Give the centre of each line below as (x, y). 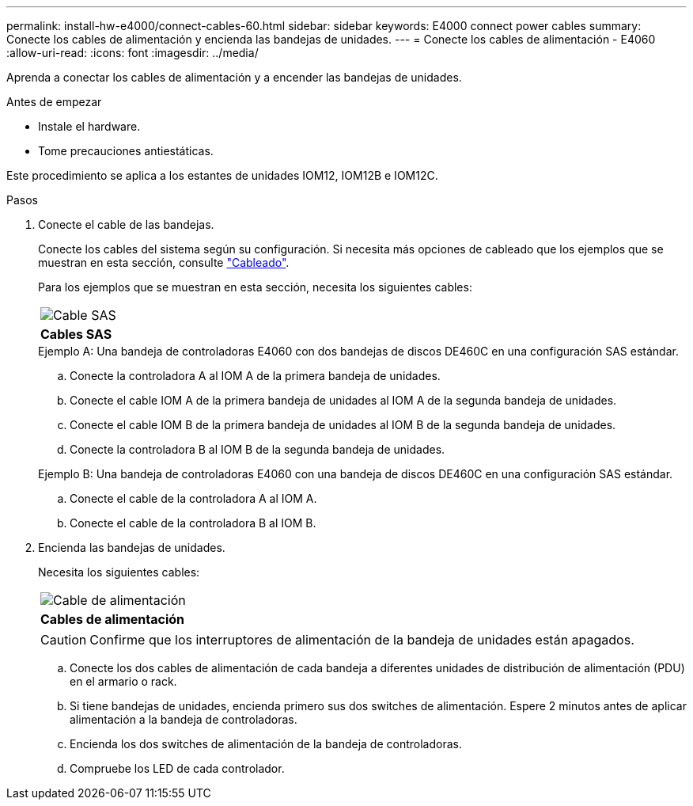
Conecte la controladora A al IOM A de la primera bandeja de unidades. (255, 376)
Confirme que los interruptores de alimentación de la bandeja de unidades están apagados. (362, 640)
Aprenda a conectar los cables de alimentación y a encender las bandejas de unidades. (234, 77)
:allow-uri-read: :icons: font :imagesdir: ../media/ (133, 53)
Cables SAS (76, 334)
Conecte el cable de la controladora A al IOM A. (193, 498)
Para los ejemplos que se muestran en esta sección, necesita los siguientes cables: (255, 287)
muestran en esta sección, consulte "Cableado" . (164, 262)
